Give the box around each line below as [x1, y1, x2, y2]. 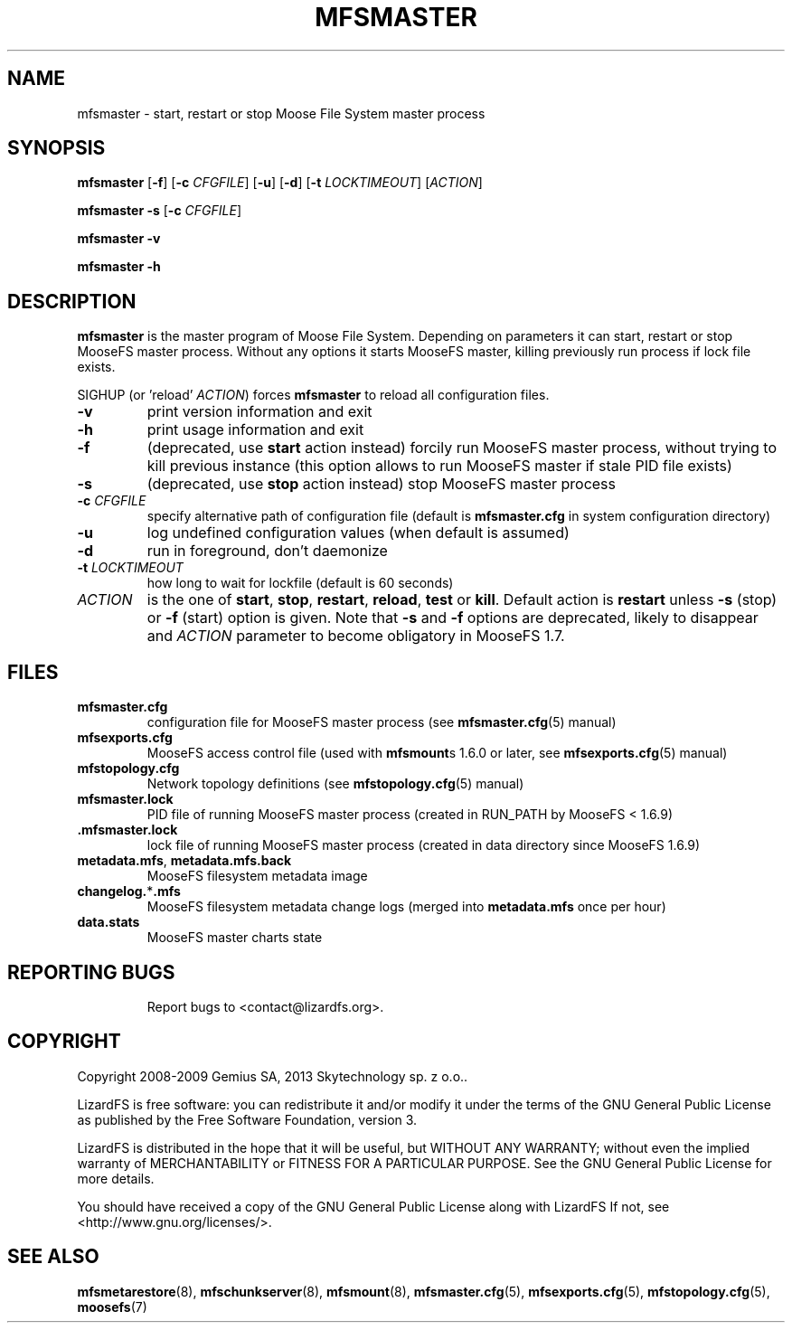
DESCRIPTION [7, 289, 137, 313]
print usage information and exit [146, 420, 364, 439]
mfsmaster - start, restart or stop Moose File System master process [77, 105, 486, 121]
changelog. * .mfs [77, 883, 181, 900]
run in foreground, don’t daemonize [146, 542, 388, 561]
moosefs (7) [77, 1298, 147, 1315]
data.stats [77, 914, 140, 930]
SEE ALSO [7, 1245, 99, 1269]
